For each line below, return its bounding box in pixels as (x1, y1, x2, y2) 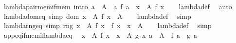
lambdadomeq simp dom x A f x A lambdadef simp (3, 11, 191, 21)
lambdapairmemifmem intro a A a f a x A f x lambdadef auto (3, 1, 232, 11)
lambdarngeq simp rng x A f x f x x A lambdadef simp (3, 20, 212, 30)
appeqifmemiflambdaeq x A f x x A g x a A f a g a (3, 29, 198, 40)
